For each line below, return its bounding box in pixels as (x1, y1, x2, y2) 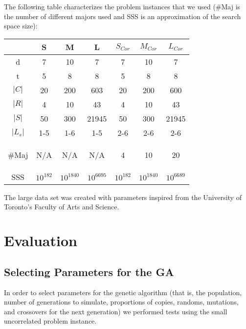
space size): (4, 21, 38, 31)
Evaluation (4, 230, 77, 251)
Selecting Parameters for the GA (4, 264, 174, 279)
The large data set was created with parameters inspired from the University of (4, 192, 242, 202)
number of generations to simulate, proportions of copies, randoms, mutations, (4, 297, 239, 307)
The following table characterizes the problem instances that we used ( (4, 1, 216, 11)
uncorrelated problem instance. (4, 316, 97, 326)
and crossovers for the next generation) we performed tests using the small (4, 306, 227, 316)
